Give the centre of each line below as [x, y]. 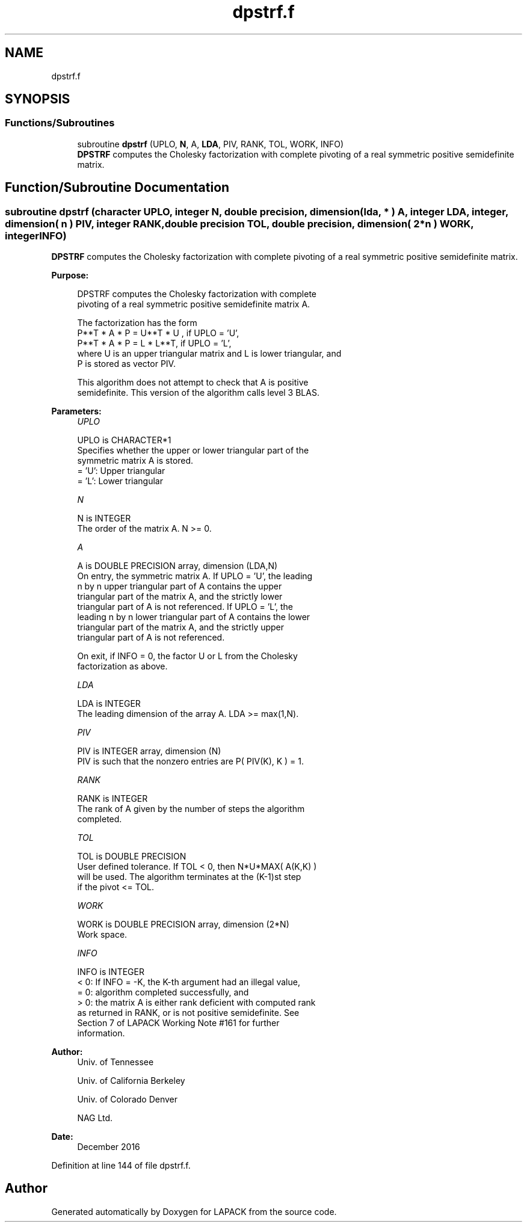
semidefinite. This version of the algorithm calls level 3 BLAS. [198, 393]
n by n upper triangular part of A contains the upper [180, 586]
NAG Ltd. [95, 1118]
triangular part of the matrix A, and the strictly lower [180, 597]
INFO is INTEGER [111, 972]
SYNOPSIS [38, 99]
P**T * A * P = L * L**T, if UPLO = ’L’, [154, 343]
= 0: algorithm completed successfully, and [163, 992]
